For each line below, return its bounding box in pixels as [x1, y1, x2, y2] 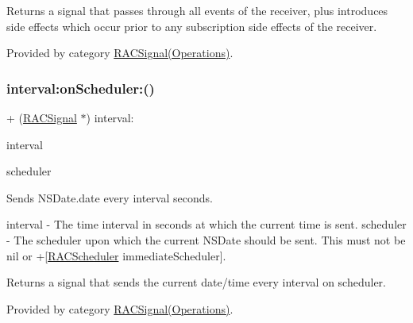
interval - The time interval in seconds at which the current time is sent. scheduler [6, 216, 407, 233]
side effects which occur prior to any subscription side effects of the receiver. [6, 17, 377, 34]
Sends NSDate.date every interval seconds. [6, 189, 213, 206]
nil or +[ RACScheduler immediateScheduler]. [6, 247, 226, 263]
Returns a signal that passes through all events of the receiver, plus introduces [6, 2, 388, 18]
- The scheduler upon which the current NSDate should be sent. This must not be [6, 231, 406, 248]
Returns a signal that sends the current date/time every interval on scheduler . [6, 274, 386, 290]
